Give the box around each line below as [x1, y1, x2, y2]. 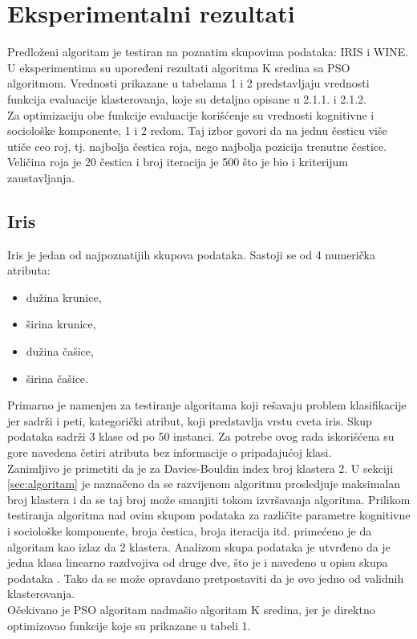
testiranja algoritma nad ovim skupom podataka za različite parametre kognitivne [7, 507, 411, 523]
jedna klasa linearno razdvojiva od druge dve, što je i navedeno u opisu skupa [7, 554, 388, 571]
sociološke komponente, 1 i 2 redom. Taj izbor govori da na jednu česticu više [7, 122, 387, 139]
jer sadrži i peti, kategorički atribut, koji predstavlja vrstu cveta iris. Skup [7, 412, 372, 429]
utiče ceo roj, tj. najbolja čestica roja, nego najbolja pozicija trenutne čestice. [7, 137, 387, 154]
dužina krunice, [26, 288, 102, 305]
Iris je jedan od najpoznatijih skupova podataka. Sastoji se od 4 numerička [7, 246, 375, 263]
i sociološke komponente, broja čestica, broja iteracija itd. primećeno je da [7, 522, 372, 539]
